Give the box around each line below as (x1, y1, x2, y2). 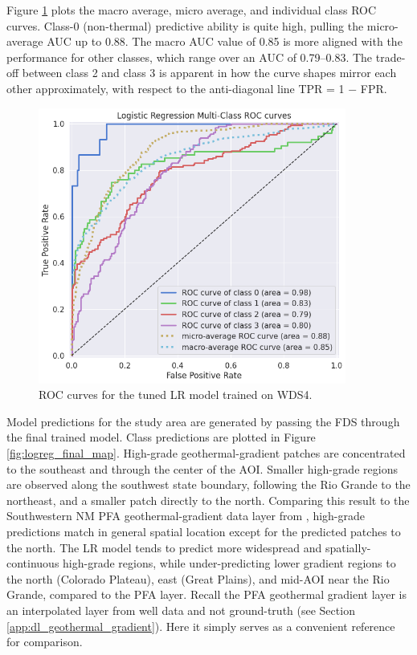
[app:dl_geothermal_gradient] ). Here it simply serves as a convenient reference (6, 617, 395, 634)
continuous (6, 555, 59, 572)
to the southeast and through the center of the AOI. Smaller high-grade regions (6, 460, 398, 477)
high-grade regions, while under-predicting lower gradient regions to (63, 555, 396, 572)
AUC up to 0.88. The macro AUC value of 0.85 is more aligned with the (47, 33, 403, 50)
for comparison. (6, 633, 83, 650)
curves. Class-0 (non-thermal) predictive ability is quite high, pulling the (6, 17, 364, 34)
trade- (375, 48, 406, 65)
